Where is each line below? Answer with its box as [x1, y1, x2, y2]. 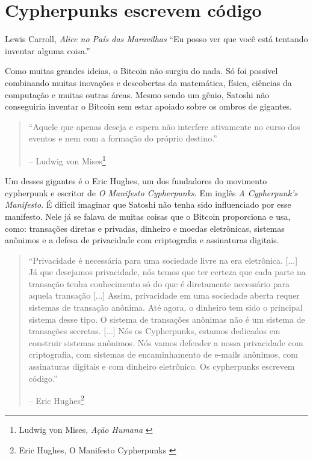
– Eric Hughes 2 [28, 393, 84, 406]
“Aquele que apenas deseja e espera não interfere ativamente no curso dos [28, 120, 300, 132]
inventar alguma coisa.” [5, 44, 90, 57]
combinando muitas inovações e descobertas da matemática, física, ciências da [5, 76, 292, 89]
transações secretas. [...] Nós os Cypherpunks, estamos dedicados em [28, 325, 280, 337]
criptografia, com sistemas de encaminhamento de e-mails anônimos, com [28, 348, 299, 361]
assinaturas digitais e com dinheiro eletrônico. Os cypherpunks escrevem [28, 360, 295, 373]
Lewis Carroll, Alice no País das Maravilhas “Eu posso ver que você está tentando [5, 33, 308, 45]
